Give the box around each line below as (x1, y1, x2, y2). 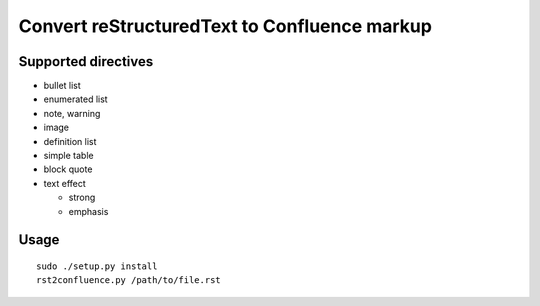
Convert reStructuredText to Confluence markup (18, 15, 432, 37)
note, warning (43, 107, 101, 119)
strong (68, 191, 96, 204)
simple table (43, 150, 94, 162)
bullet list (43, 80, 82, 92)
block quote (43, 163, 93, 175)
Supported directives (18, 53, 154, 70)
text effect (43, 177, 87, 189)
